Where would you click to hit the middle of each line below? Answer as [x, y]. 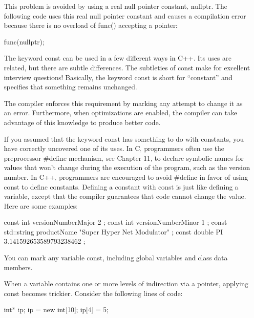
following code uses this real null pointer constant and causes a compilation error [125, 15]
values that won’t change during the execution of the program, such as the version [127, 167]
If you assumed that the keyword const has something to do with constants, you [124, 138]
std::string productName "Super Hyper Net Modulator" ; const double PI [114, 231]
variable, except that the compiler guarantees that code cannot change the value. [125, 196]
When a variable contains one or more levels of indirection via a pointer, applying [126, 284]
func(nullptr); [24, 41]
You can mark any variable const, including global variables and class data [116, 258]
